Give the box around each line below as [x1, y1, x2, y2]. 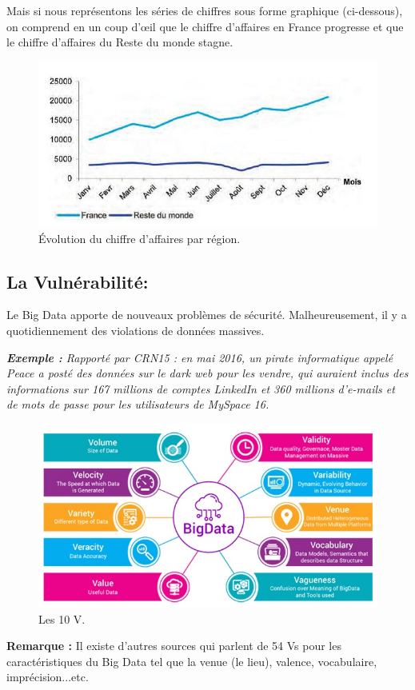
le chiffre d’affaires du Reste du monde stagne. [6, 34, 233, 50]
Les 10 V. [38, 610, 86, 627]
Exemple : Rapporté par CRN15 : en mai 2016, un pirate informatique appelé [6, 349, 393, 365]
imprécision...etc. [6, 668, 89, 685]
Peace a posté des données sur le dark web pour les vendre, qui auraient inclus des [6, 365, 409, 381]
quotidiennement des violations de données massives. [6, 321, 265, 338]
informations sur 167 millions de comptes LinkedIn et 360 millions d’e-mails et [6, 380, 395, 397]
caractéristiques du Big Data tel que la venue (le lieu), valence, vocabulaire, [6, 652, 377, 669]
